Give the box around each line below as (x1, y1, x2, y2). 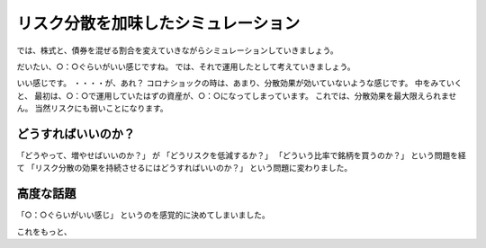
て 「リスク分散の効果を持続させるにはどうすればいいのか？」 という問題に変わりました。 (16, 163, 353, 173)
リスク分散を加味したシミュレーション (16, 13, 301, 33)
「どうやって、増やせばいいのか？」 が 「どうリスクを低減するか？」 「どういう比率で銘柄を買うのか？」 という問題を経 (16, 150, 467, 161)
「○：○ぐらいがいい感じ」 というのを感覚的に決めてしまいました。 (16, 209, 270, 220)
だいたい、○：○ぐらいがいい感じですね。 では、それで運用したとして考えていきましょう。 (16, 61, 355, 72)
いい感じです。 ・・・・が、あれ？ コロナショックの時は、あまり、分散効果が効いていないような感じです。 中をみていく (16, 77, 463, 89)
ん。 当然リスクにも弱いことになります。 (16, 103, 168, 114)
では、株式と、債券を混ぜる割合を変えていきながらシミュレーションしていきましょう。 (16, 45, 338, 56)
